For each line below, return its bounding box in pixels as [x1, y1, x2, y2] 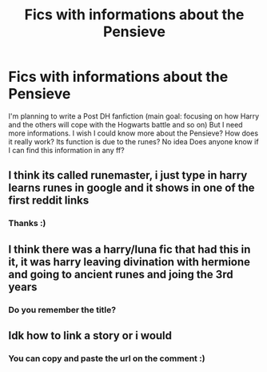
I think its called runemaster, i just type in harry [8, 168, 248, 182]
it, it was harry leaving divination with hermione [8, 255, 250, 269]
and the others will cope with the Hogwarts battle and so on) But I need [8, 119, 243, 129]
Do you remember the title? [8, 304, 117, 315]
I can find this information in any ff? [8, 145, 126, 155]
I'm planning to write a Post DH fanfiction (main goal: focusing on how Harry [8, 111, 260, 121]
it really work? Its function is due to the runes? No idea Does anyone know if [8, 136, 259, 146]
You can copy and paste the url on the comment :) [8, 353, 205, 364]
